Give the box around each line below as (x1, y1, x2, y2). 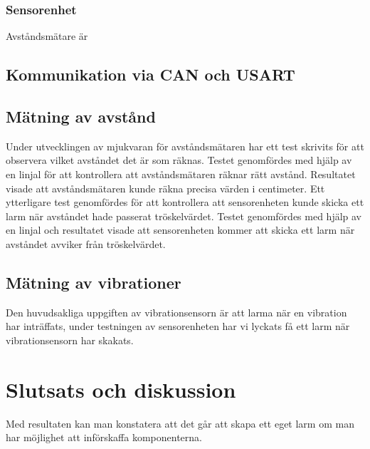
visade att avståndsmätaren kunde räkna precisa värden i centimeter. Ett (6, 180, 325, 195)
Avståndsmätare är (6, 29, 88, 43)
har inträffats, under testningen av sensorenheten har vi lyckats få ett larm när (6, 319, 350, 334)
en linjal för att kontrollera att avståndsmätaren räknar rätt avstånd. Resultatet (6, 166, 356, 181)
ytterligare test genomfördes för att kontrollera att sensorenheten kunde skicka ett (6, 195, 364, 210)
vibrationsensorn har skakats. (6, 332, 134, 347)
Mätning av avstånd (6, 105, 156, 127)
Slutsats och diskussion (6, 374, 236, 403)
